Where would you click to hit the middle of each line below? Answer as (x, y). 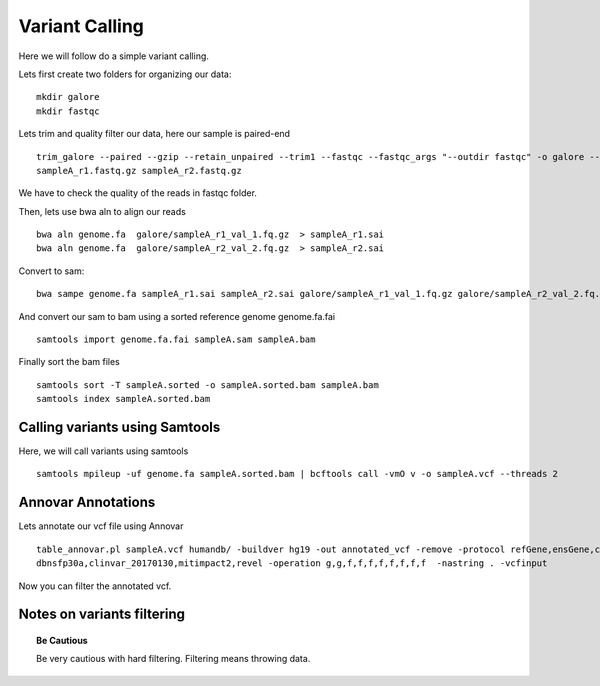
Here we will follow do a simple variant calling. (114, 56)
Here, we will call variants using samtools (103, 451)
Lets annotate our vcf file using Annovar (101, 526)
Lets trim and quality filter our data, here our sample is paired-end (154, 134)
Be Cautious (62, 640)
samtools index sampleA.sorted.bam (123, 399)
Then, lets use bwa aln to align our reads (102, 211)
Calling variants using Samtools (119, 427)
